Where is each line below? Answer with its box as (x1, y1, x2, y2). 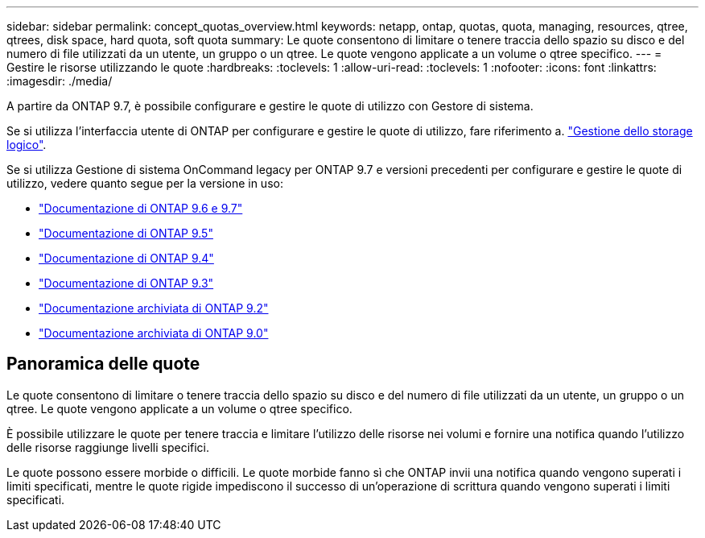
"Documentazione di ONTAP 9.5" (39, 226, 213, 240)
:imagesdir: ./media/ (6, 74, 113, 88)
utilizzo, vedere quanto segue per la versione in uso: (6, 176, 283, 190)
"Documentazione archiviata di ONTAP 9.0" (39, 326, 269, 340)
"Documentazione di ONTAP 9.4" (39, 251, 214, 265)
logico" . (6, 138, 47, 151)
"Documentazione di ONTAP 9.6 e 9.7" (39, 201, 243, 215)
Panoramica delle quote (6, 354, 200, 375)
